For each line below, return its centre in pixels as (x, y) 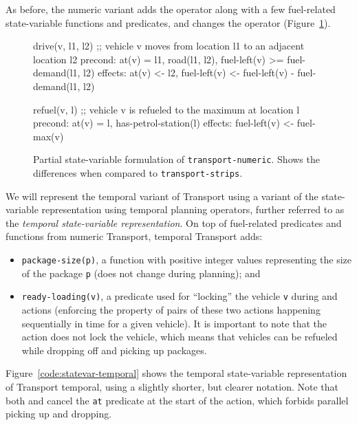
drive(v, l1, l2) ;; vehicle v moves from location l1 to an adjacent (169, 46)
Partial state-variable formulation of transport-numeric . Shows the (176, 159)
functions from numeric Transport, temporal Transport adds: (134, 236)
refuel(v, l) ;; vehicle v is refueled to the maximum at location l (166, 109)
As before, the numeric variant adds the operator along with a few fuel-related (171, 9)
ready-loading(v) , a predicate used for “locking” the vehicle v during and (180, 296)
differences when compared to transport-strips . (138, 173)
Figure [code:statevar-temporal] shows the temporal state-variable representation (176, 373)
